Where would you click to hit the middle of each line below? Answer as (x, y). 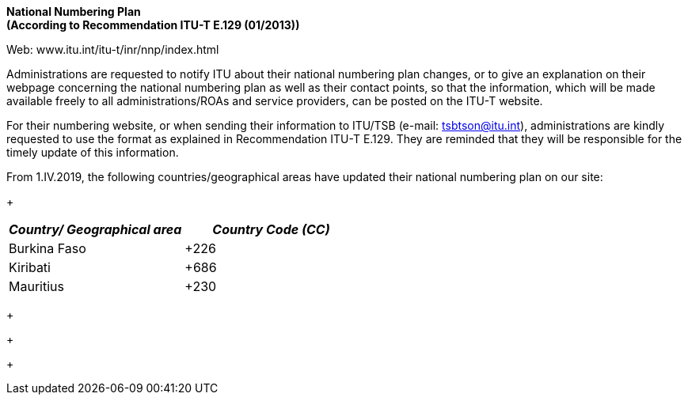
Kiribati (30, 267)
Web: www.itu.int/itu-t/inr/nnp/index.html (113, 49)
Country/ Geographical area (95, 229)
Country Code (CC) (271, 229)
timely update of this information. (93, 152)
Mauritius (36, 286)
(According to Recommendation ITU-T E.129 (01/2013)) (153, 25)
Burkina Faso (48, 248)
